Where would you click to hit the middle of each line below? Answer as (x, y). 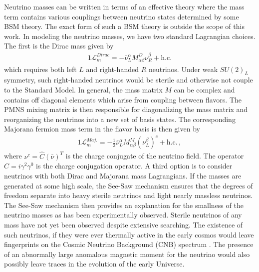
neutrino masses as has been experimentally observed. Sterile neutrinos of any (123, 215)
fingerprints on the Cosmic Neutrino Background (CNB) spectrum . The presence (129, 244)
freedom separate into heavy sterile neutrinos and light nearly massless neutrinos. (129, 195)
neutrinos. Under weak (183, 69)
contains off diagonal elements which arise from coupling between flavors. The (123, 99)
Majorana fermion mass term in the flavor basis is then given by (102, 129)
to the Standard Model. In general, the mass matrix (83, 89)
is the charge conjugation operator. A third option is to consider (134, 166)
